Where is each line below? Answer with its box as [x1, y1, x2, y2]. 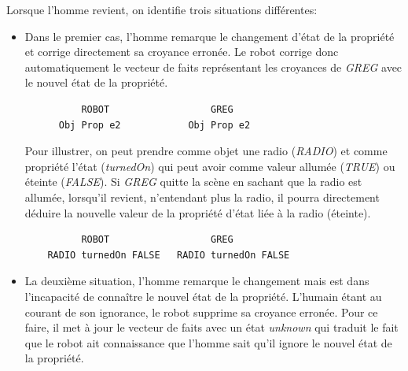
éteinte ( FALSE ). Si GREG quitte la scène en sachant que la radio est [24, 173, 362, 190]
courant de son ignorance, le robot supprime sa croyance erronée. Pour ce [24, 303, 378, 320]
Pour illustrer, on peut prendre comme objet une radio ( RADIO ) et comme [24, 143, 388, 159]
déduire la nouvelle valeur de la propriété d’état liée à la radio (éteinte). [24, 204, 371, 221]
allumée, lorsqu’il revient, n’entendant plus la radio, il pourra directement [24, 188, 380, 205]
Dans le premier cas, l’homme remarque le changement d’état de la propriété [24, 28, 395, 44]
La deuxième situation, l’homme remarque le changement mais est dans [24, 273, 369, 289]
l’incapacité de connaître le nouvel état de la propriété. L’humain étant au [24, 288, 382, 304]
